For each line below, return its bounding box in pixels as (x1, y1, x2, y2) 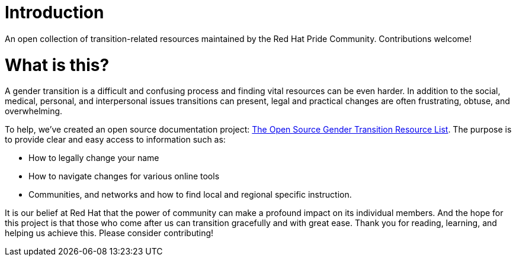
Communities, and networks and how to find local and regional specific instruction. (28, 189, 352, 200)
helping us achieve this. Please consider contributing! (5, 228, 214, 239)
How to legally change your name (28, 153, 159, 163)
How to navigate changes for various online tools (28, 171, 220, 182)
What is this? (5, 54, 110, 75)
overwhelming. (5, 106, 63, 117)
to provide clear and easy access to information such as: (5, 134, 226, 145)
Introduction (5, 2, 104, 22)
